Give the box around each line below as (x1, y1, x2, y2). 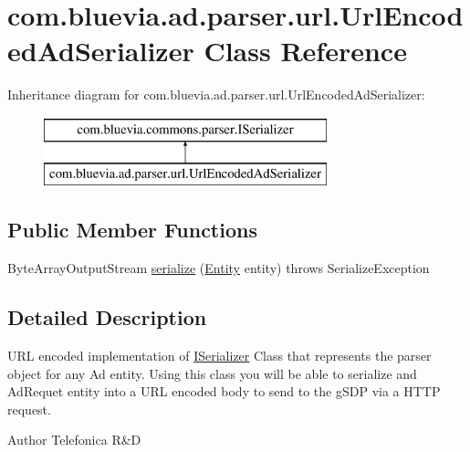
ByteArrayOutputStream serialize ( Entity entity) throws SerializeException (7, 258, 430, 278)
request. (7, 399, 51, 418)
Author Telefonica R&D (7, 430, 141, 449)
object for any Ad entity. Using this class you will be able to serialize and (7, 363, 417, 383)
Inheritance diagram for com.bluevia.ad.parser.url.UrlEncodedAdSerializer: (7, 85, 425, 104)
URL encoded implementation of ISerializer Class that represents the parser (7, 346, 432, 365)
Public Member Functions (7, 215, 257, 244)
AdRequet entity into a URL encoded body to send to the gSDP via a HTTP (7, 382, 441, 401)
